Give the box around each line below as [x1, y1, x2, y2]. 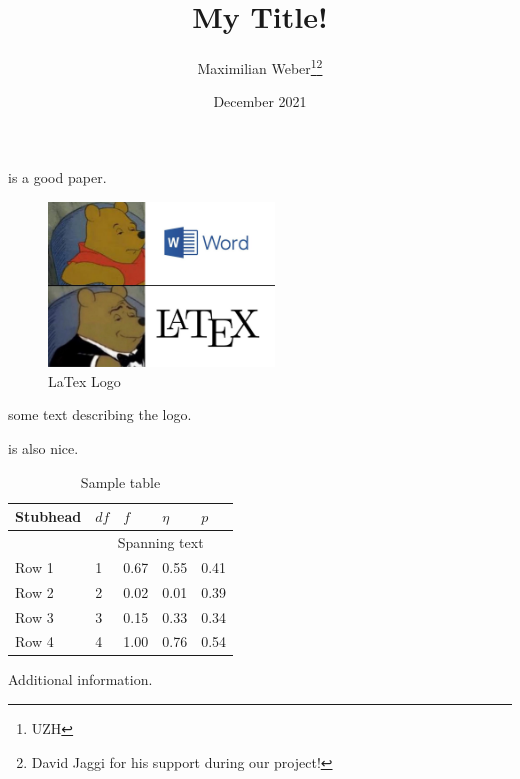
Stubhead [15, 506, 82, 527]
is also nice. [8, 437, 79, 458]
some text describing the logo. [8, 404, 192, 425]
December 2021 [213, 91, 307, 112]
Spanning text [117, 532, 204, 553]
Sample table [80, 471, 161, 492]
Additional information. [8, 669, 153, 690]
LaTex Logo [48, 370, 121, 391]
